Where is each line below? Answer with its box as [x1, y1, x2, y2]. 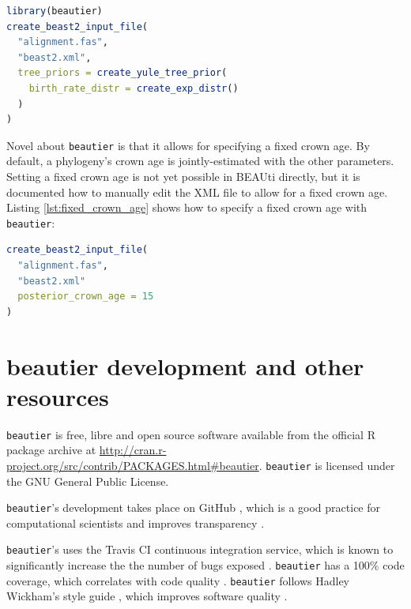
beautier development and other [6, 349, 364, 382]
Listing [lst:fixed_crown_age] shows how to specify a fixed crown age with [6, 199, 368, 216]
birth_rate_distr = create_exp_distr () [28, 82, 239, 94]
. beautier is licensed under [258, 457, 395, 473]
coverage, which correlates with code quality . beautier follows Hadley [6, 572, 349, 588]
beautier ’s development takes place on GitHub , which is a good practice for [6, 499, 380, 516]
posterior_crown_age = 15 [17, 291, 154, 303]
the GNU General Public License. [6, 472, 169, 489]
